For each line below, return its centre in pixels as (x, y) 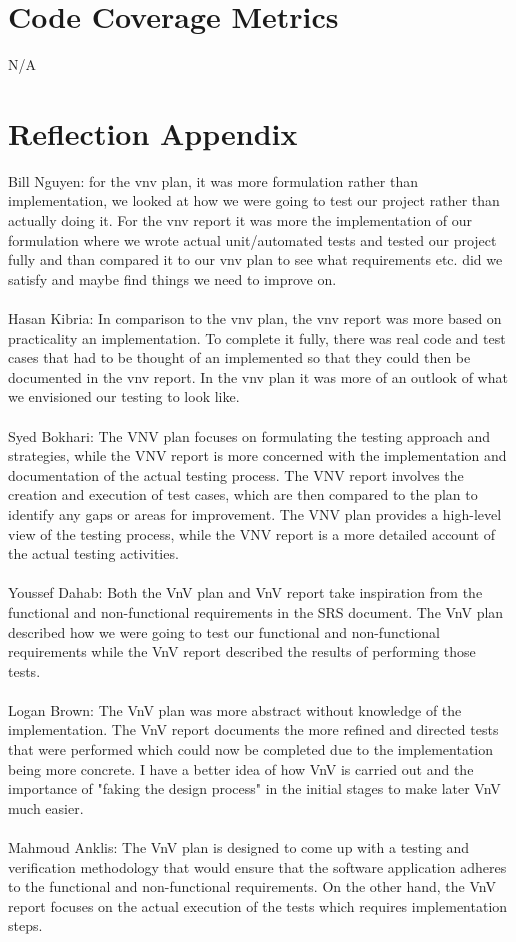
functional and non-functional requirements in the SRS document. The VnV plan (256, 611)
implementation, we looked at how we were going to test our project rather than (254, 200)
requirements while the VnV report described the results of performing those (242, 651)
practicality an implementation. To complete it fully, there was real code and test (257, 337)
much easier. (46, 807)
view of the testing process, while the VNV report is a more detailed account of (251, 533)
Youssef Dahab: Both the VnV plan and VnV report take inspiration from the (245, 592)
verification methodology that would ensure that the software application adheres (257, 866)
